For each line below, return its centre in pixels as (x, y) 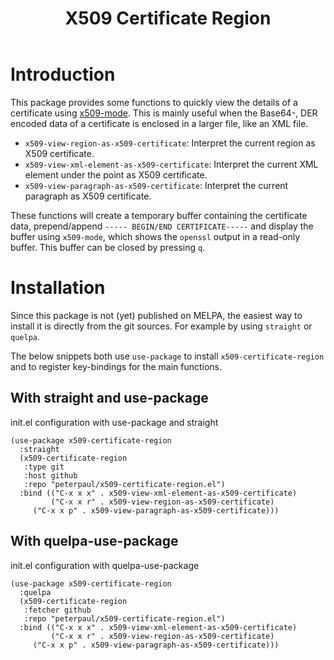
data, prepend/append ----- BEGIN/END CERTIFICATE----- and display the (162, 226)
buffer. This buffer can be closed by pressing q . (108, 247)
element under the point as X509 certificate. (116, 174)
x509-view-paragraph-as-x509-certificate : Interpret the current (156, 185)
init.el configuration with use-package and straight (114, 422)
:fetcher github (57, 610)
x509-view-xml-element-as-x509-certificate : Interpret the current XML (171, 164)
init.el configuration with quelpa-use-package (105, 565)
